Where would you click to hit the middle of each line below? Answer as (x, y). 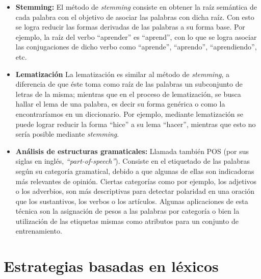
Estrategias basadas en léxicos (111, 266)
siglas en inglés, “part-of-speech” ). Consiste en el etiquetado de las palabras (133, 161)
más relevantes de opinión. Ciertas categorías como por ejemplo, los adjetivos (136, 181)
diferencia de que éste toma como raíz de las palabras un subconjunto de (129, 84)
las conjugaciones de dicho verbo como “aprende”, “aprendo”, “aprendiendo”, (136, 47)
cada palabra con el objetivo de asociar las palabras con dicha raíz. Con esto (135, 17)
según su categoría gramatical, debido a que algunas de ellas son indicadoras (135, 171)
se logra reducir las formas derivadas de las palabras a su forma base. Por (130, 27)
